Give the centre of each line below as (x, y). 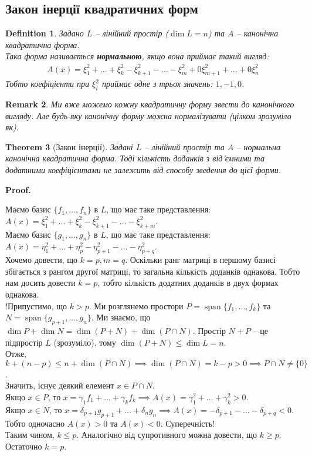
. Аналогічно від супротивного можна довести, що (167, 435)
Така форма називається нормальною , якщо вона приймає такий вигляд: (137, 56)
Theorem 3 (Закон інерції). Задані (69, 146)
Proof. (18, 189)
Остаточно (24, 446)
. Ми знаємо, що (121, 317)
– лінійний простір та (184, 146)
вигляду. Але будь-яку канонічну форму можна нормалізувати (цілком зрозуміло (148, 115)
